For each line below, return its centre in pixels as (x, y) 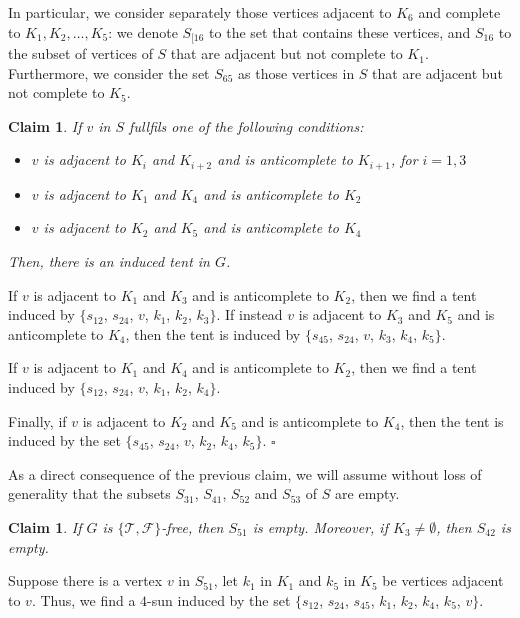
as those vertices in (296, 72)
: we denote (143, 31)
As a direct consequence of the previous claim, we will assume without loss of (245, 473)
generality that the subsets (89, 493)
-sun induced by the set (219, 599)
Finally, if (37, 420)
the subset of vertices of (80, 53)
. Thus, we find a (83, 599)
